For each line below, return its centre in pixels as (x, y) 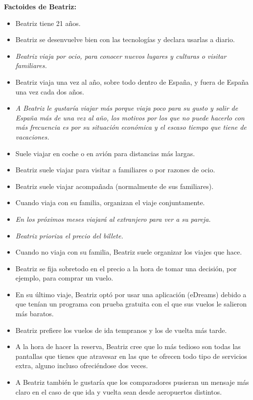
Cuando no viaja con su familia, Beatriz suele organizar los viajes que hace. (129, 252)
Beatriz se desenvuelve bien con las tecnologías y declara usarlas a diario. (125, 39)
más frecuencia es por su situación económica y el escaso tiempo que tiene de (131, 127)
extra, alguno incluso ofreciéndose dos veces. (82, 365)
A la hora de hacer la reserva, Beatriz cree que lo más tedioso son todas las (128, 346)
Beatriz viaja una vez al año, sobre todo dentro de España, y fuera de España (132, 82)
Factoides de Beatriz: (40, 6)
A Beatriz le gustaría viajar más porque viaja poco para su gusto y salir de (127, 108)
